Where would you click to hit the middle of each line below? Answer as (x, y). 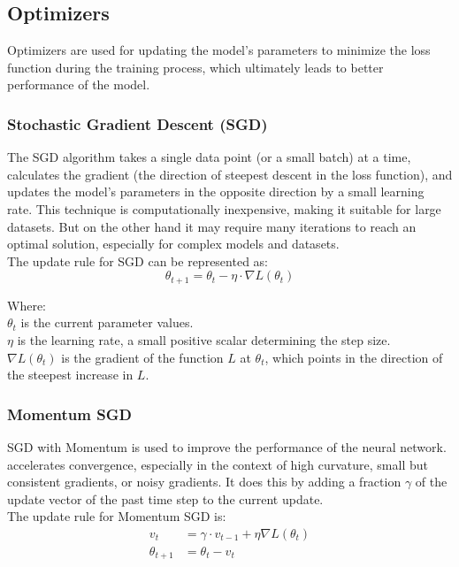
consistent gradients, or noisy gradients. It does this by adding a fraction (204, 482)
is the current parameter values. (107, 322)
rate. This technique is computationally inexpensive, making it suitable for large (224, 208)
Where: (27, 305)
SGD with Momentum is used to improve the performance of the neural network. (227, 447)
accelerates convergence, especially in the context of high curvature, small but (218, 464)
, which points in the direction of (354, 357)
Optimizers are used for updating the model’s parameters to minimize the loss (219, 50)
